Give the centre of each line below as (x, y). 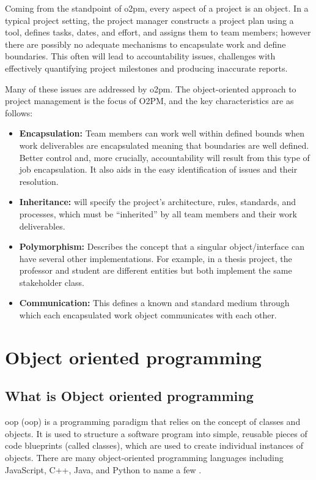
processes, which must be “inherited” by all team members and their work (158, 213)
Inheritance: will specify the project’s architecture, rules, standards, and (158, 202)
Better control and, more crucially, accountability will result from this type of (164, 157)
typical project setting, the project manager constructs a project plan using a (149, 20)
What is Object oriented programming (129, 396)
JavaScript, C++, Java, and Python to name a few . (103, 469)
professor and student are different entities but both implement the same (156, 270)
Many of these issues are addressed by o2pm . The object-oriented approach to (151, 88)
